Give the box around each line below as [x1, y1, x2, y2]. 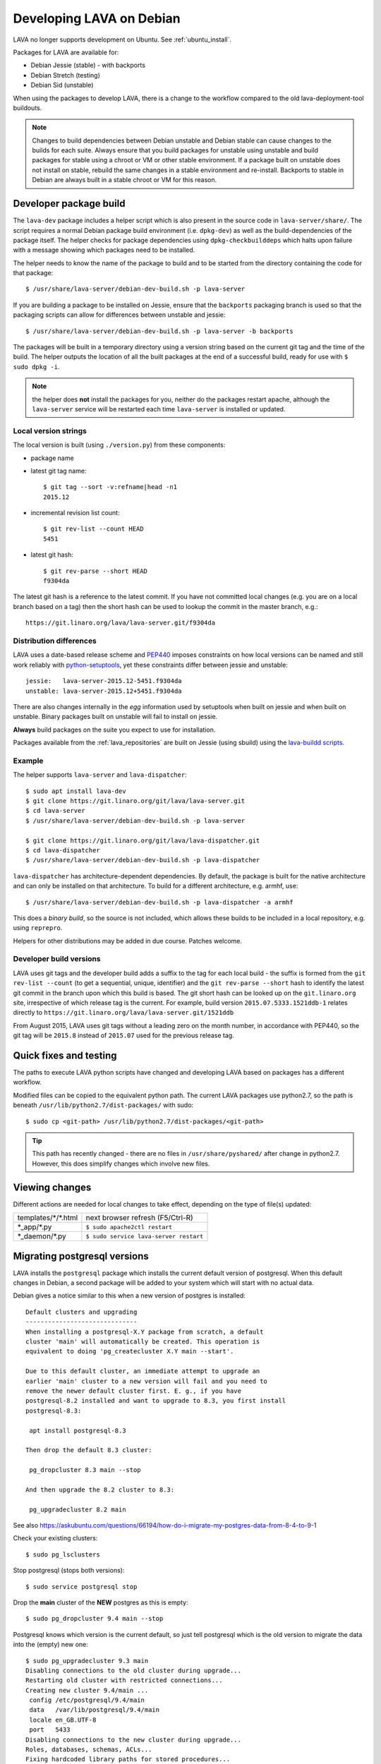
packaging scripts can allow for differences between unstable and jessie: [13, 310, 226, 319]
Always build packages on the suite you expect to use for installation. [13, 725, 216, 734]
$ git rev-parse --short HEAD [43, 567, 148, 575]
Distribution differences [13, 636, 97, 646]
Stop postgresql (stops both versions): [13, 1566, 125, 1575]
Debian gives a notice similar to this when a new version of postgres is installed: [13, 1291, 246, 1300]
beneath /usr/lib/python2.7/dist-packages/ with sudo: [13, 1101, 194, 1109]
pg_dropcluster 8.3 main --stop [29, 1466, 141, 1474]
